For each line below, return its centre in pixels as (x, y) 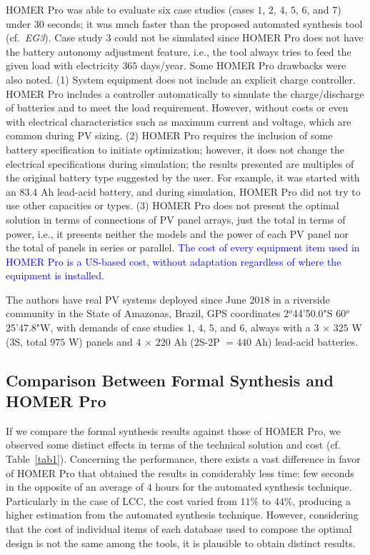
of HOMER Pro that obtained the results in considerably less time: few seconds (180, 472)
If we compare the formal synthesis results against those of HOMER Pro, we (173, 430)
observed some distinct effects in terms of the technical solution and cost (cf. (173, 445)
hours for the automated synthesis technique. (254, 487)
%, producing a (317, 500)
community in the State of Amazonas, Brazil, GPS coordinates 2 (147, 313)
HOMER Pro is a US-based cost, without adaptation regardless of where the (174, 261)
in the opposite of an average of (75, 487)
